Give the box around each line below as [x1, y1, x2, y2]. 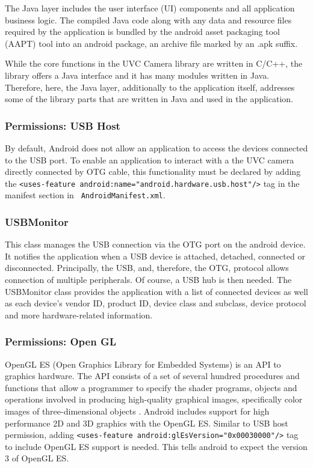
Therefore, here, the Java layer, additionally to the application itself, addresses [5, 81, 295, 93]
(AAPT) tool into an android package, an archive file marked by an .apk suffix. [5, 37, 298, 49]
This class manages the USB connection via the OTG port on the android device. [5, 238, 306, 251]
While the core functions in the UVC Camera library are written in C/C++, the [5, 57, 303, 70]
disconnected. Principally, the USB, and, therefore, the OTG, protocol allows [5, 261, 289, 274]
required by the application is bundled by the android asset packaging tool [5, 25, 280, 38]
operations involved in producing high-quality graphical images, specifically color [5, 393, 303, 406]
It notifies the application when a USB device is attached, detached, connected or [5, 249, 305, 262]
